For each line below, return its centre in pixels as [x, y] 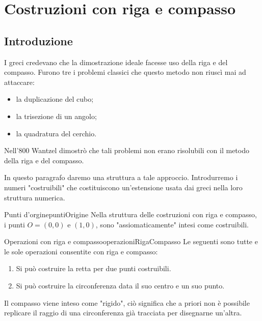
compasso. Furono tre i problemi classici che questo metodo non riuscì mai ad [125, 72]
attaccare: [19, 82]
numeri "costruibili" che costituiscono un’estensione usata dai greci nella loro [123, 187]
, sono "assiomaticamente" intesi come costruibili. [172, 224]
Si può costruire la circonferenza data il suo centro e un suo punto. [120, 286]
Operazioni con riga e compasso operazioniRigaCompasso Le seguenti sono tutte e [131, 241]
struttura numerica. [35, 197]
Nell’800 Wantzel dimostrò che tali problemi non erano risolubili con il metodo [127, 150]
